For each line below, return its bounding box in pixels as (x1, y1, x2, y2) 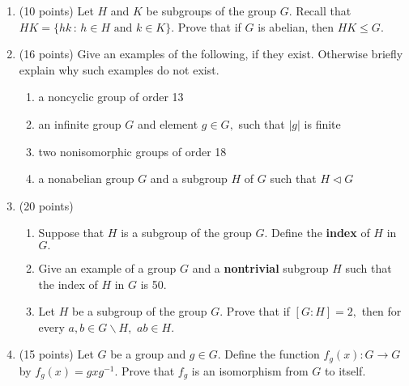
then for (361, 303, 402, 320)
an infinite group (38, 115, 121, 132)
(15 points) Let (19, 346, 94, 363)
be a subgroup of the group (71, 303, 207, 320)
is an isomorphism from (191, 362, 309, 379)
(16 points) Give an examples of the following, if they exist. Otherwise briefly (19, 45, 403, 62)
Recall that (296, 2, 351, 19)
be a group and (110, 346, 186, 363)
